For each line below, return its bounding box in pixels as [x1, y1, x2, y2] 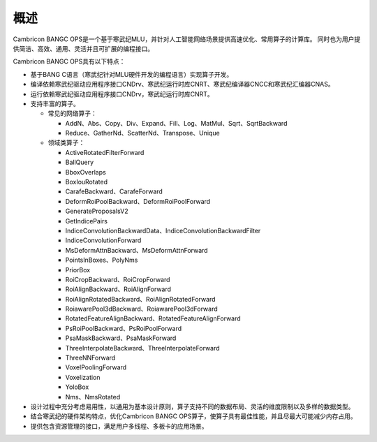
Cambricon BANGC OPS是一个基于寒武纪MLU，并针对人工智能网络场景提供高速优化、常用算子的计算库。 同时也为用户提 [13, 35, 361, 43]
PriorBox [65, 265, 91, 274]
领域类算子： [47, 138, 85, 147]
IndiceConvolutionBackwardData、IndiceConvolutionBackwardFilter [65, 226, 261, 235]
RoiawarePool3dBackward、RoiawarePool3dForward [65, 304, 218, 314]
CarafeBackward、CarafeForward [65, 187, 163, 196]
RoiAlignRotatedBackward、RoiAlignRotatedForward [65, 295, 216, 303]
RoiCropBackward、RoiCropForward [65, 275, 170, 283]
